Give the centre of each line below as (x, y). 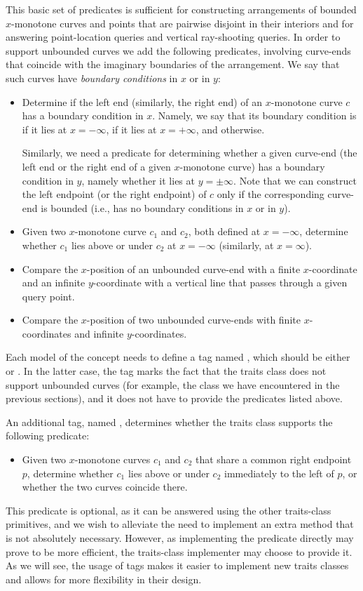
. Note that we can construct (295, 180)
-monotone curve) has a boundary (252, 166)
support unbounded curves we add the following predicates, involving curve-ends (178, 50)
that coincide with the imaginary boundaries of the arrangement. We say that (173, 64)
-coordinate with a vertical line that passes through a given (220, 283)
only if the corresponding (270, 194)
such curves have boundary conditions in (92, 78)
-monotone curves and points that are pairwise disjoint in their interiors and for (183, 23)
